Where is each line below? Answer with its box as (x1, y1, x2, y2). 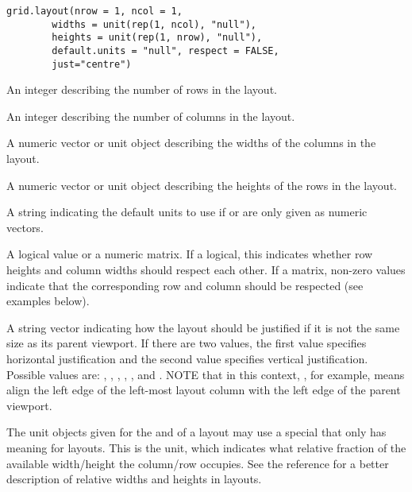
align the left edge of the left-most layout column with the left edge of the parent (6, 382, 401, 398)
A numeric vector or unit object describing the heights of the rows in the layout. (6, 176, 397, 193)
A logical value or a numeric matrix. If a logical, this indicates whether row (6, 246, 373, 262)
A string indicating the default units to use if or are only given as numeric (6, 203, 368, 220)
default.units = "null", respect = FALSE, (52, 45, 279, 56)
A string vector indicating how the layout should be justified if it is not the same (6, 319, 400, 335)
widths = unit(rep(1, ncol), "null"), (52, 18, 256, 30)
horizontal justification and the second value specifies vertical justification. (6, 351, 368, 366)
